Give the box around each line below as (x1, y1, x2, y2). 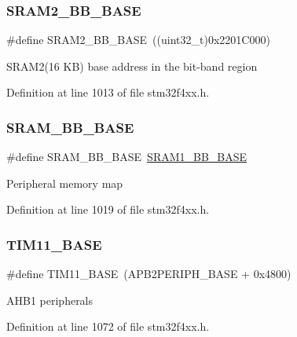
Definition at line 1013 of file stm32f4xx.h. (6, 84, 210, 101)
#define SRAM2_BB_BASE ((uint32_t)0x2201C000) (6, 31, 270, 48)
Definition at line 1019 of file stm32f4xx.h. (6, 201, 210, 218)
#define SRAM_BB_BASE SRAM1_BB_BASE (6, 148, 247, 165)
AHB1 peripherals (6, 291, 93, 308)
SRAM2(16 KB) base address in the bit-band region (6, 57, 258, 74)
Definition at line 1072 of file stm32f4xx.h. (6, 318, 210, 335)
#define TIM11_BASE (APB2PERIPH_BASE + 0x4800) (6, 266, 291, 282)
